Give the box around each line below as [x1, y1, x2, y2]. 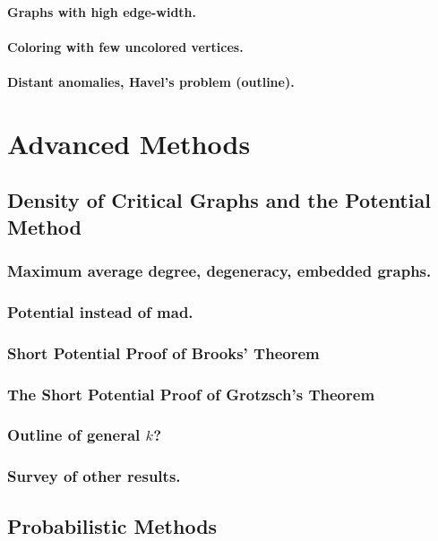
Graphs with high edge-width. [7, 2, 196, 21]
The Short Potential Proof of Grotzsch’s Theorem [7, 382, 375, 405]
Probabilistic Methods [7, 511, 218, 539]
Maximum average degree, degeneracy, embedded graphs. [7, 260, 432, 282]
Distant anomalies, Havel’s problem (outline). [7, 72, 295, 90]
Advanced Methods [7, 125, 251, 161]
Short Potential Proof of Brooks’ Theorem [7, 341, 320, 364]
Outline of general [7, 424, 141, 446]
